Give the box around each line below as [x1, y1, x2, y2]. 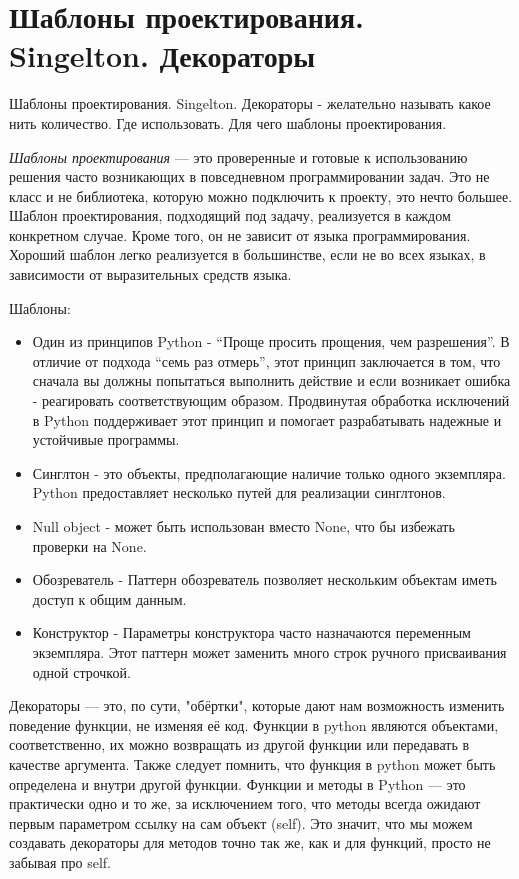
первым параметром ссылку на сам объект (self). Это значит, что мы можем [9, 812, 473, 833]
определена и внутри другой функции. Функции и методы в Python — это [9, 773, 466, 794]
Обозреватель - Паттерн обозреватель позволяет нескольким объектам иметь [32, 569, 497, 590]
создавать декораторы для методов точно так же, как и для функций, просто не [9, 832, 491, 853]
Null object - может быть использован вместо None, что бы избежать [32, 516, 455, 536]
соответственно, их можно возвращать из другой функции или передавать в [9, 734, 470, 755]
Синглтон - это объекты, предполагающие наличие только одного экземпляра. [32, 462, 506, 483]
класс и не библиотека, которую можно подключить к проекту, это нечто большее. [9, 185, 513, 206]
